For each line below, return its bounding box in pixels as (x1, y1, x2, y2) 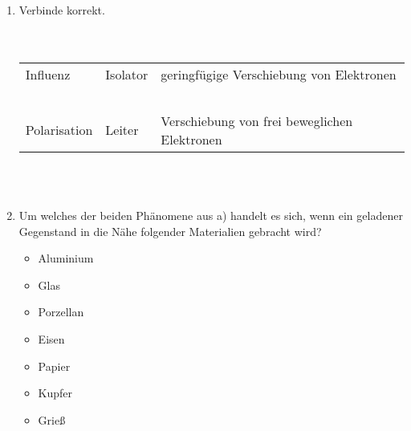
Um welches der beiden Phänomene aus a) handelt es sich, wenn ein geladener (18, 206, 403, 223)
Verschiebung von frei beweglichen (161, 111, 353, 130)
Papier (38, 357, 71, 374)
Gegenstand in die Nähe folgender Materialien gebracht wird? (18, 222, 322, 239)
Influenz (25, 64, 71, 83)
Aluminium (38, 250, 94, 266)
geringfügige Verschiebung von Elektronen (161, 64, 397, 83)
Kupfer (38, 384, 73, 401)
